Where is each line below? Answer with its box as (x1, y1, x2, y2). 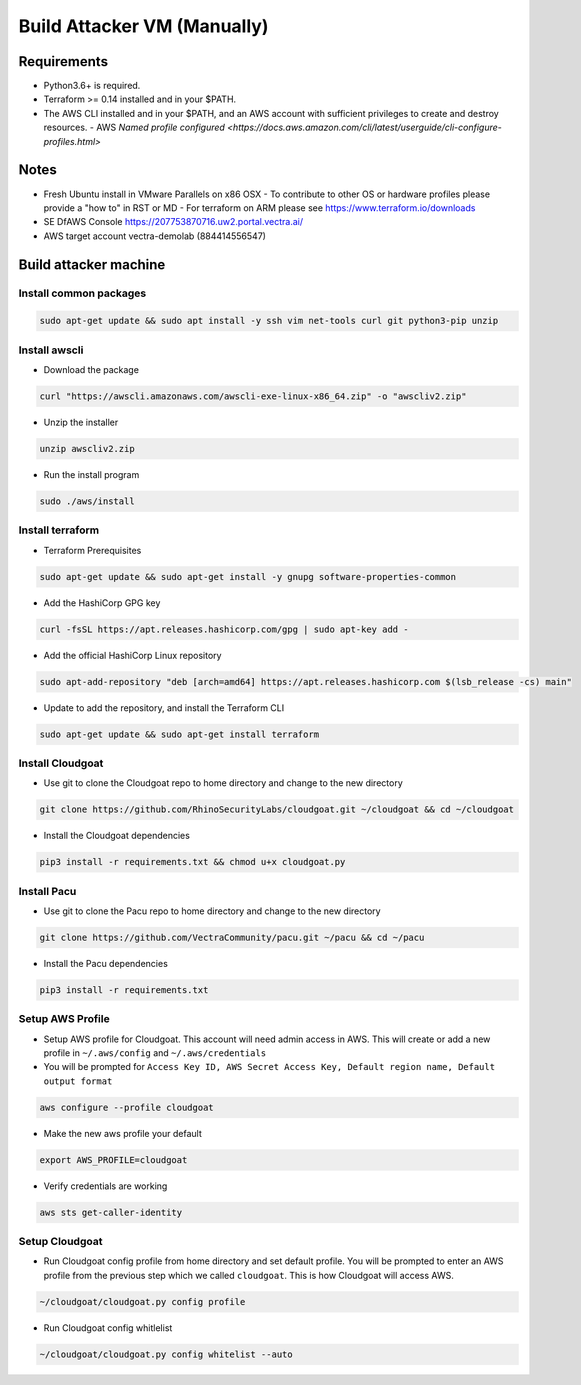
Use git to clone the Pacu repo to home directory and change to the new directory (43, 905, 381, 917)
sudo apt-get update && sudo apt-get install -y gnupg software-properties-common (39, 571, 457, 582)
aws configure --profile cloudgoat (39, 1101, 214, 1113)
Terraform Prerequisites (43, 544, 142, 556)
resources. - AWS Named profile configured (43, 121, 225, 134)
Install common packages (18, 286, 147, 300)
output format (43, 1075, 113, 1087)
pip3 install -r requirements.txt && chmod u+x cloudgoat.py (39, 856, 346, 868)
